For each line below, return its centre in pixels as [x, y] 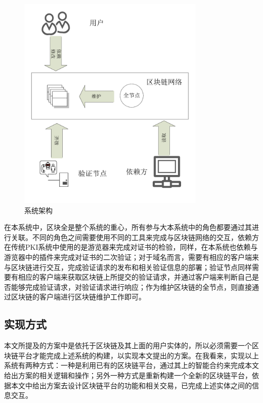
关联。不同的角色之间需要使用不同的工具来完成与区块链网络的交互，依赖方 [135, 237]
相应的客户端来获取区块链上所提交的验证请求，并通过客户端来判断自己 [135, 277]
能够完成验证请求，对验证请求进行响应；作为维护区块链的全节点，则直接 [131, 287]
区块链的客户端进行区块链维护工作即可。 [78, 297]
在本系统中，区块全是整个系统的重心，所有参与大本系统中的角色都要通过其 [128, 227]
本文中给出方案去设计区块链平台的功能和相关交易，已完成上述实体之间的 [131, 385]
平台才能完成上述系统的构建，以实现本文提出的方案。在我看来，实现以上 [138, 355]
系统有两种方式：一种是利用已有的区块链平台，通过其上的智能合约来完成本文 [131, 365]
